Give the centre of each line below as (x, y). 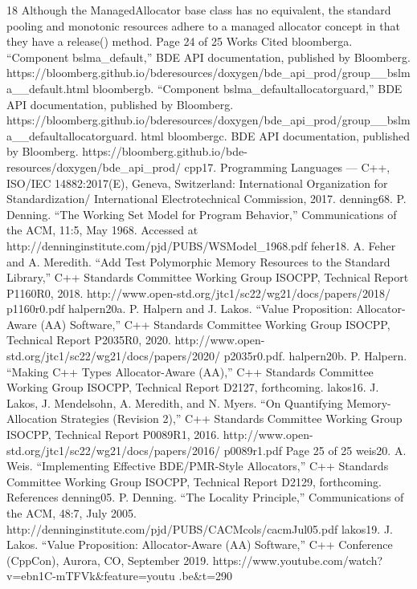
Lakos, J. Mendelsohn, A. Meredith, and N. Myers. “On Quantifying (175, 402)
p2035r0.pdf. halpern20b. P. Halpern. (315, 356)
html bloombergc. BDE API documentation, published (275, 135)
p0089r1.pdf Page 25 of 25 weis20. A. (315, 450)
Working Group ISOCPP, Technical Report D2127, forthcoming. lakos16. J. (193, 387)
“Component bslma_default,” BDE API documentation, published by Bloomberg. (208, 57)
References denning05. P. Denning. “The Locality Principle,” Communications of (205, 497)
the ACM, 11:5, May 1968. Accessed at (102, 230)
